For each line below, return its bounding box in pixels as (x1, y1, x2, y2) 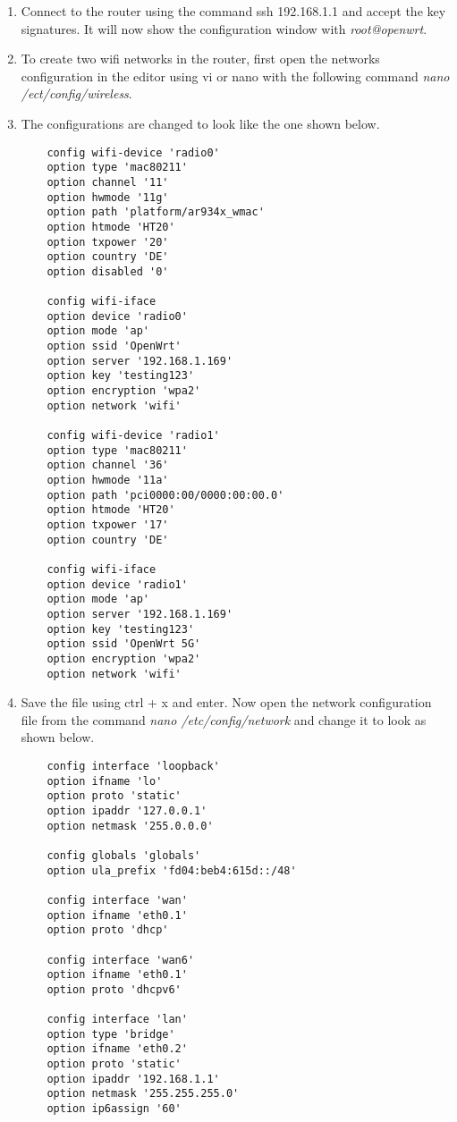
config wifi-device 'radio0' (47, 146, 220, 159)
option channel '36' (47, 459, 169, 472)
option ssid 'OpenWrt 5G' (47, 637, 201, 651)
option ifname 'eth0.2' (47, 1042, 188, 1056)
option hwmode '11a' (47, 474, 169, 486)
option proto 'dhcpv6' (47, 983, 182, 996)
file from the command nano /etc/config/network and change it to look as (21, 710, 427, 729)
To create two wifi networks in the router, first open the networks (21, 49, 380, 68)
